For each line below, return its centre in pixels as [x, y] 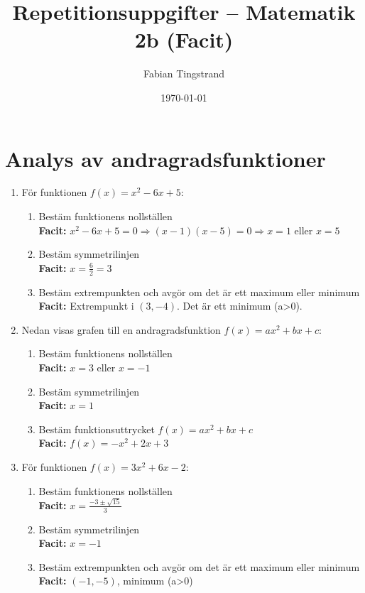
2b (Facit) [184, 39]
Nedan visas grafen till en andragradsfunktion [121, 329]
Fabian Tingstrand [184, 74]
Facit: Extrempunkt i [86, 306]
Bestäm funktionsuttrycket [97, 429]
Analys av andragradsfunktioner [165, 158]
